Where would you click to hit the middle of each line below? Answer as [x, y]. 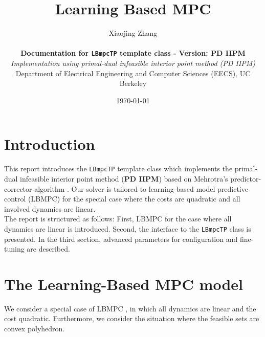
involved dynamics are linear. [50, 208]
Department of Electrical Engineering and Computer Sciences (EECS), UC [133, 73]
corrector [18, 188]
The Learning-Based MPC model [124, 284]
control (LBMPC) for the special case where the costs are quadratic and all [122, 199]
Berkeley [133, 83]
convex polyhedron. [35, 329]
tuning [14, 249]
